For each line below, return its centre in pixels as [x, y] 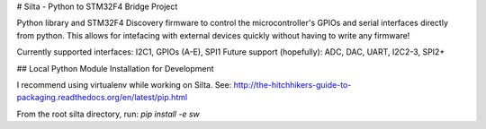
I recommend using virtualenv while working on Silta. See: [124, 84]
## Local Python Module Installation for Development [116, 68]
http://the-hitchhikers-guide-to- [292, 84]
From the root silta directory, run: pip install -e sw [108, 114]
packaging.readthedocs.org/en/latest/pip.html [102, 98]
